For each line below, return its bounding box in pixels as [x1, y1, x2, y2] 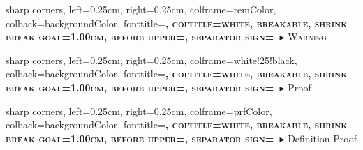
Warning [288, 29, 327, 44]
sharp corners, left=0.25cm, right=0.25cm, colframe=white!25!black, [6, 52, 297, 67]
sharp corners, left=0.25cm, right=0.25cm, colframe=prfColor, [6, 103, 272, 118]
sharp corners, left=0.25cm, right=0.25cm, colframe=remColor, [6, 2, 276, 16]
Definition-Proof [288, 130, 357, 145]
